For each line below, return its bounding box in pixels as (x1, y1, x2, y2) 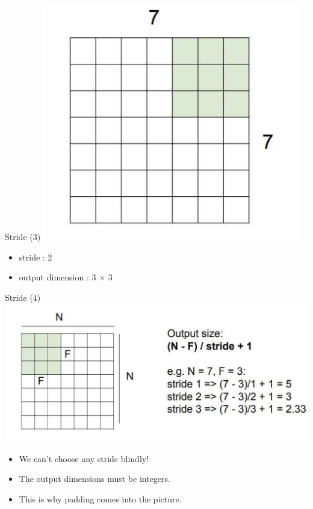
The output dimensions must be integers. (19, 472, 170, 485)
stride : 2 (19, 250, 52, 263)
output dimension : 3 (19, 271, 96, 283)
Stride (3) (5, 230, 41, 242)
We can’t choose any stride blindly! (19, 452, 149, 464)
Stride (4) (5, 291, 41, 303)
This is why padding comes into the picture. (19, 493, 182, 505)
